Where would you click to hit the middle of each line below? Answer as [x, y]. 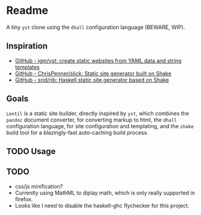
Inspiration [27, 46]
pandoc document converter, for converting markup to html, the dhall [91, 120]
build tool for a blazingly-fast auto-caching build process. [77, 132]
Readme [27, 11]
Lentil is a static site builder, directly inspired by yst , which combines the [98, 113]
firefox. [24, 199]
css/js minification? [39, 186]
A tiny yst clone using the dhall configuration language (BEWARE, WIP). [96, 27]
